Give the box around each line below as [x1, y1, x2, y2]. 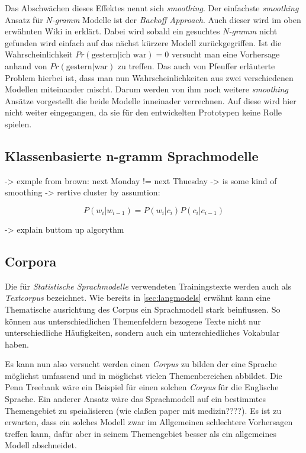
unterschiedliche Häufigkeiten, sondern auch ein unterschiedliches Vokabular [5, 326, 280, 339]
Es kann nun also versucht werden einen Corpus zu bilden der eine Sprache [5, 358, 277, 370]
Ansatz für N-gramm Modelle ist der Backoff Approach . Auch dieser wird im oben [5, 13, 301, 25]
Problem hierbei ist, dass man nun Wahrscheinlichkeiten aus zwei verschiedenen [5, 71, 294, 83]
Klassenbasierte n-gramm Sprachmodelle [5, 146, 259, 165]
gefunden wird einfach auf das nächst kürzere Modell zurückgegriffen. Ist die [5, 36, 282, 49]
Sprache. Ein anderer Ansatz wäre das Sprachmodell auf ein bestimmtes [5, 393, 266, 405]
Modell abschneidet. [5, 439, 77, 451]
